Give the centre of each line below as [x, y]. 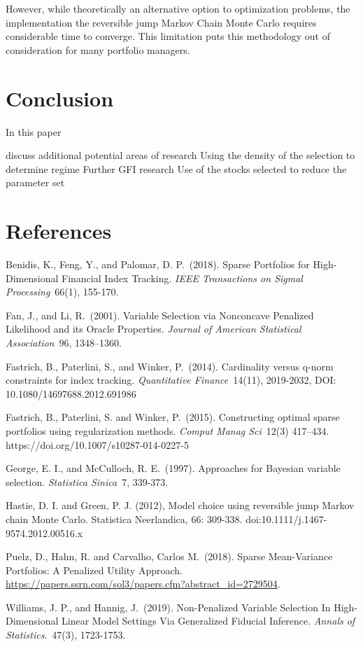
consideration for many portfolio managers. [98, 49]
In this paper [34, 131]
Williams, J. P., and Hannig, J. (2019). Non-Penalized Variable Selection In [168, 607]
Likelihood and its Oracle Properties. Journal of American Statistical [154, 329]
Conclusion [60, 98]
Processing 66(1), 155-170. [62, 292]
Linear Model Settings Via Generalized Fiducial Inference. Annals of [208, 621]
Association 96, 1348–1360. [64, 342]
